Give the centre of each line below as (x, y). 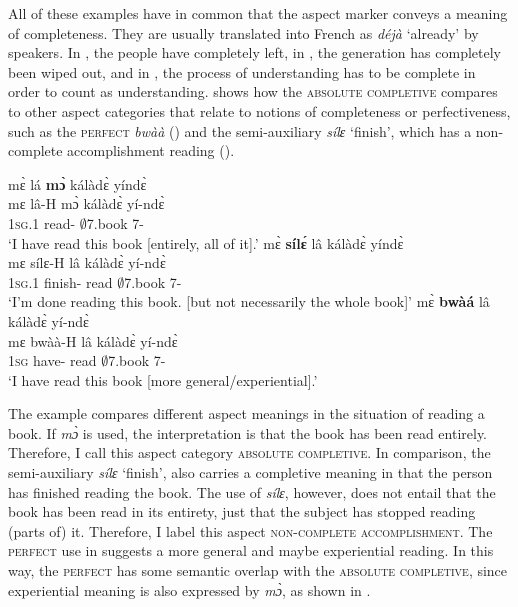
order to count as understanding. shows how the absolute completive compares (253, 91)
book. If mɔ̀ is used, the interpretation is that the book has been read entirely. (247, 432)
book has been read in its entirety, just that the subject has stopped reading (242, 511)
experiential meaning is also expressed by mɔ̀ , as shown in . (189, 589)
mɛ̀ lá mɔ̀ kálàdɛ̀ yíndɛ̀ (77, 183)
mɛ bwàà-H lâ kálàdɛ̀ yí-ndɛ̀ (93, 340)
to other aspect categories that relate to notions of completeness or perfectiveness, (259, 110)
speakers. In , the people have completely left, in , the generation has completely (254, 52)
